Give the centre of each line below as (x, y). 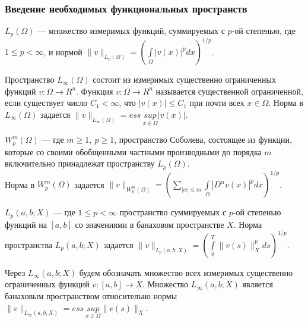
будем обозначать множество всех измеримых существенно (186, 272)
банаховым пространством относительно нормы (91, 295)
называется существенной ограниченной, (229, 91)
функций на (26, 224)
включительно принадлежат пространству (80, 163)
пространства (29, 244)
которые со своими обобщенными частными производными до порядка (133, 151)
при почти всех (217, 103)
